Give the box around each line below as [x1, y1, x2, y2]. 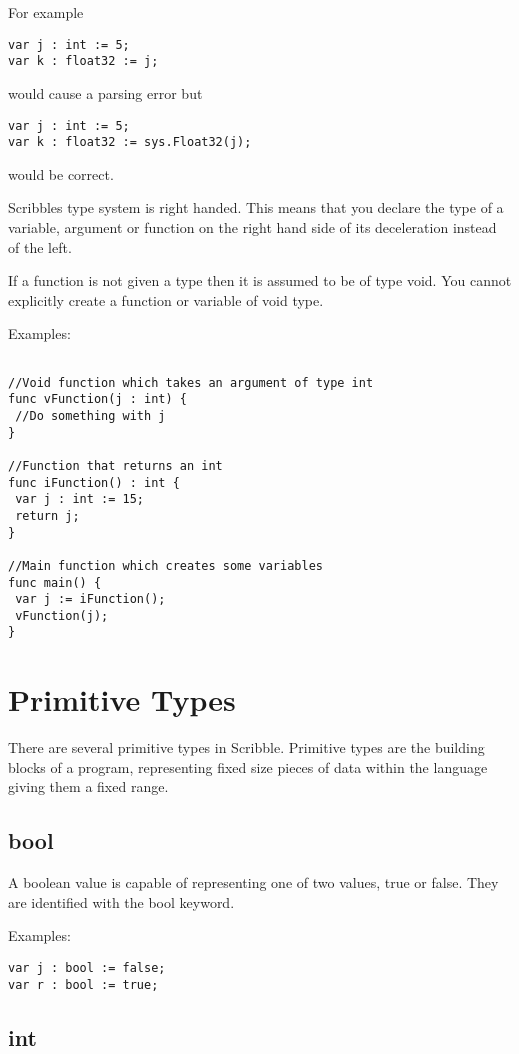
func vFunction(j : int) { [8, 392, 187, 407]
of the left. [8, 236, 72, 257]
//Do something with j [15, 408, 166, 423]
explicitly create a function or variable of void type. [8, 289, 324, 310]
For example [8, 2, 84, 22]
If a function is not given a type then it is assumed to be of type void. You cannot [8, 270, 512, 291]
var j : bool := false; [8, 961, 166, 976]
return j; [15, 508, 80, 523]
